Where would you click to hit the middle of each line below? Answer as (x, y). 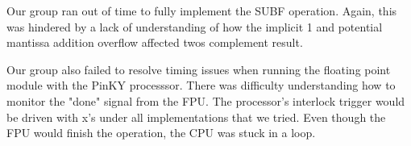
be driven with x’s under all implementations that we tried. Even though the (196, 117)
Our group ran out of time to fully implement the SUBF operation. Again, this (202, 10)
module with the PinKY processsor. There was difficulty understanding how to (201, 85)
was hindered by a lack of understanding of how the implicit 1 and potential (195, 26)
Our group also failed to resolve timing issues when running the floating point (199, 69)
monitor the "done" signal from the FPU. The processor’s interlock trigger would (206, 100)
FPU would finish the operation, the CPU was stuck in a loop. (161, 133)
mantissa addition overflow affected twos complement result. (155, 42)
